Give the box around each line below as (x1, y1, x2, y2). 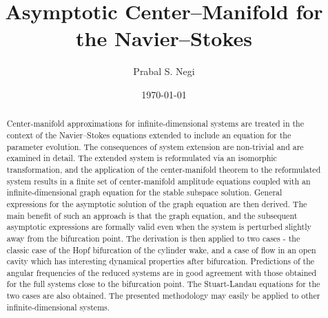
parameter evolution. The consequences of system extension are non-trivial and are (6, 140, 304, 152)
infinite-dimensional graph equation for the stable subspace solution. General (6, 187, 283, 198)
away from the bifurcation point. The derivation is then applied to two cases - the (6, 232, 300, 244)
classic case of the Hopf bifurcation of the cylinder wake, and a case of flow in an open (6, 244, 316, 255)
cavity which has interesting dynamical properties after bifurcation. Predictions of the (6, 255, 315, 267)
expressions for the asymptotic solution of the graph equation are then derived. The (6, 198, 307, 209)
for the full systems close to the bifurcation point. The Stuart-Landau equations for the (6, 278, 320, 290)
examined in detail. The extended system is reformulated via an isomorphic (6, 152, 277, 164)
